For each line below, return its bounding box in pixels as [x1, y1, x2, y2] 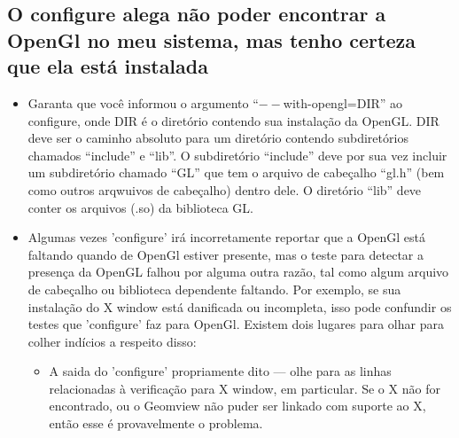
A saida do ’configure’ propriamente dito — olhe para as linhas [49, 362, 392, 380]
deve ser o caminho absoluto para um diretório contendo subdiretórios [27, 129, 408, 147]
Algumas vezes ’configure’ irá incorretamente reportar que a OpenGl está [27, 228, 425, 246]
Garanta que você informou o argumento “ [27, 93, 259, 112]
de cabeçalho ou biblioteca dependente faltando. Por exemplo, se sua [27, 279, 401, 298]
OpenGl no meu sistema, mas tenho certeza [7, 26, 416, 53]
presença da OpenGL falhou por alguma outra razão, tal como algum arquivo [27, 262, 449, 281]
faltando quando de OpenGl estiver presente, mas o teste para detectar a [27, 245, 424, 263]
